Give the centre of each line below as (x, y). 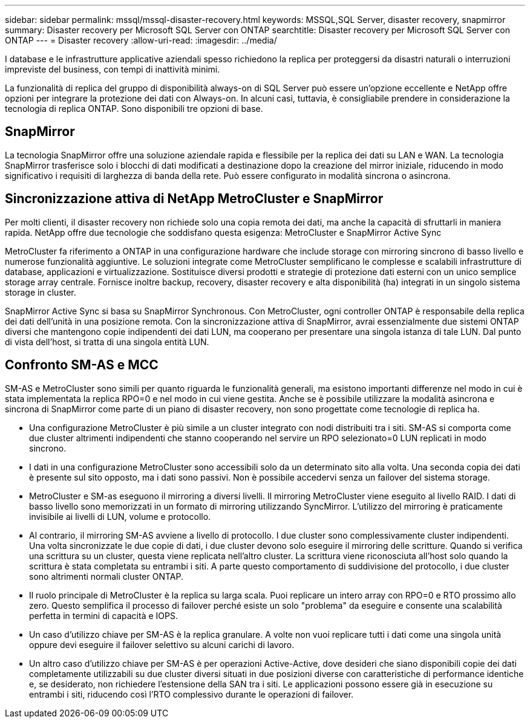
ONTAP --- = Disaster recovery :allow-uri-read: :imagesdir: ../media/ (141, 40)
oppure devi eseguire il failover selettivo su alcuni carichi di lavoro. (162, 644)
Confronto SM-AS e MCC (82, 365)
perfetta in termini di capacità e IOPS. (103, 615)
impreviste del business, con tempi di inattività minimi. (113, 69)
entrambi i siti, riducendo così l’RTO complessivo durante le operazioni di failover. (191, 694)
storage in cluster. (41, 292)
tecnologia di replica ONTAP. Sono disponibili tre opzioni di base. (134, 109)
